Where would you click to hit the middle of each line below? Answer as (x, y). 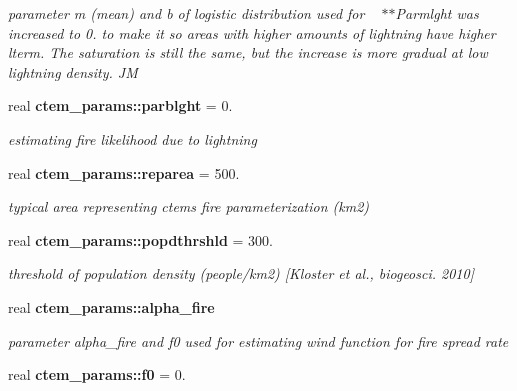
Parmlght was (437, 13)
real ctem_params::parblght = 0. (120, 105)
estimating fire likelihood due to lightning (132, 138)
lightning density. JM (73, 71)
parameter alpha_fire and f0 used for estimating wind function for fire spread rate (258, 340)
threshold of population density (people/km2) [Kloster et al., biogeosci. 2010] (241, 273)
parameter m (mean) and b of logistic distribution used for (186, 13)
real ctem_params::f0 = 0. (97, 374)
